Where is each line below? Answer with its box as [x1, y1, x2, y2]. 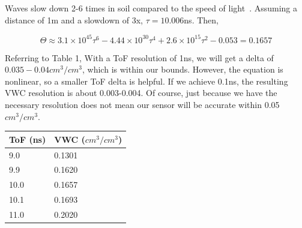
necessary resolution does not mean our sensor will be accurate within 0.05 [5, 98, 280, 111]
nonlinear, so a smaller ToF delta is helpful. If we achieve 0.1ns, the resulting [5, 74, 288, 87]
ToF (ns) [9, 133, 46, 145]
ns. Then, [184, 13, 219, 26]
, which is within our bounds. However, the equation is [82, 63, 283, 76]
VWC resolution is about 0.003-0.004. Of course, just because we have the [5, 86, 277, 99]
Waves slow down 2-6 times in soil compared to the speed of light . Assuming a [5, 2, 298, 14]
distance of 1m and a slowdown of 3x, [5, 13, 143, 26]
